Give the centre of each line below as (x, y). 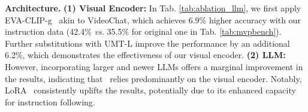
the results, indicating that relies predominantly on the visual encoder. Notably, (153, 78)
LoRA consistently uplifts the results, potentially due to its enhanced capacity (150, 90)
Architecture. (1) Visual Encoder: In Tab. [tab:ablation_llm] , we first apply (153, 8)
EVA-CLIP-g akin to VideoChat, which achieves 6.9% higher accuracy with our (153, 19)
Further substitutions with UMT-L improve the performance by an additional (147, 43)
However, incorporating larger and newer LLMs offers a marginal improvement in (154, 66)
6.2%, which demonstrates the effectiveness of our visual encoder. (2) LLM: (145, 55)
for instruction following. (50, 102)
